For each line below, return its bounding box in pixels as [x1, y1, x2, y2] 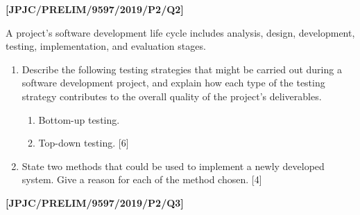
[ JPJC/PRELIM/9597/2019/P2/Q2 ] [6, 2, 184, 16]
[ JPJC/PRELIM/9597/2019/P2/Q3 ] [6, 195, 184, 209]
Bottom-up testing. [38, 112, 120, 127]
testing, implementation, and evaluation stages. [6, 39, 206, 53]
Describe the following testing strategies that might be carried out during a [22, 62, 342, 76]
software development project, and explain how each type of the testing [22, 75, 325, 90]
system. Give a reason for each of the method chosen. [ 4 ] [22, 172, 262, 187]
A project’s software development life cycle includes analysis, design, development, [6, 25, 355, 39]
